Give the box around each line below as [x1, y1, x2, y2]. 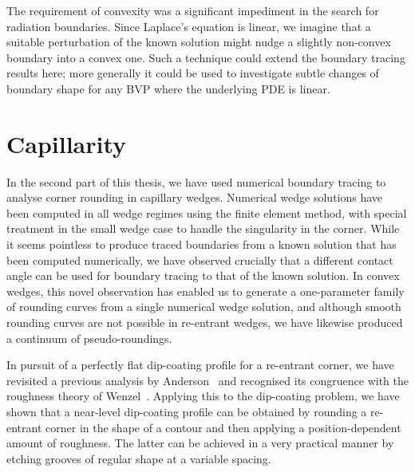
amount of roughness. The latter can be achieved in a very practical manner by [6, 435, 394, 451]
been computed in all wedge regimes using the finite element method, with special [6, 204, 407, 221]
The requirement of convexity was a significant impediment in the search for [6, 2, 379, 18]
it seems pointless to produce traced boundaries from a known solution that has [6, 236, 397, 253]
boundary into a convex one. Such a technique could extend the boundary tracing [6, 49, 405, 65]
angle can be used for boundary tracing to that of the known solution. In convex [6, 267, 400, 284]
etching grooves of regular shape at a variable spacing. [6, 450, 271, 466]
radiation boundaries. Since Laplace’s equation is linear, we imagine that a [6, 18, 371, 34]
